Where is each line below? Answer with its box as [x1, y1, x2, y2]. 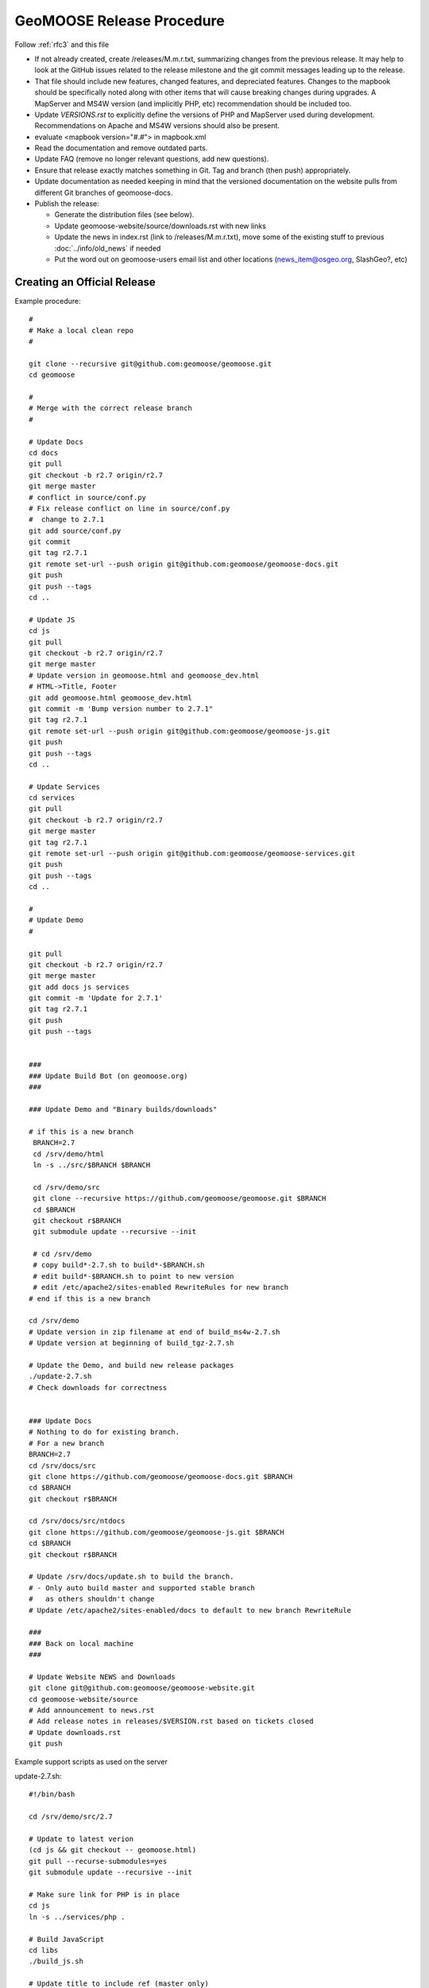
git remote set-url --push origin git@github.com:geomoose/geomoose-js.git [29, 726, 330, 736]
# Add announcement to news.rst [29, 1706, 155, 1715]
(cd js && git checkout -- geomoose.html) [29, 1846, 197, 1854]
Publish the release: [34, 199, 99, 208]
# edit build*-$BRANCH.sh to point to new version [33, 1272, 234, 1280]
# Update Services [29, 782, 101, 791]
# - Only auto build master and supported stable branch [29, 1583, 256, 1592]
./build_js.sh [29, 1957, 83, 1966]
